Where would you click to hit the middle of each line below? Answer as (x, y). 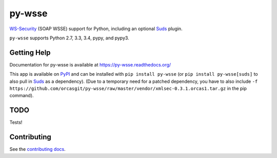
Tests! (16, 122)
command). (22, 96)
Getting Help (30, 52)
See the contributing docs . (38, 149)
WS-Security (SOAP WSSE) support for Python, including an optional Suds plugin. (96, 29)
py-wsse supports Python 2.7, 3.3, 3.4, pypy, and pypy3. (69, 38)
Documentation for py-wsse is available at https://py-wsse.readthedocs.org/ (90, 64)
